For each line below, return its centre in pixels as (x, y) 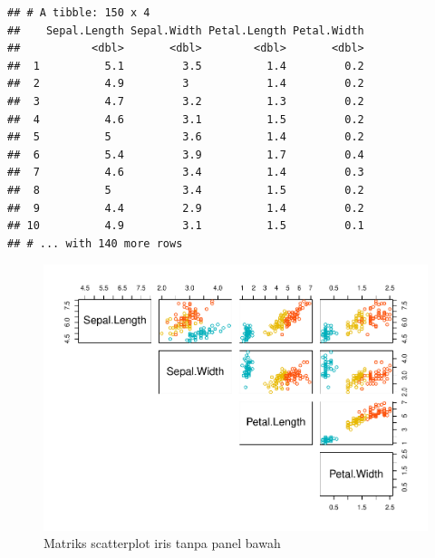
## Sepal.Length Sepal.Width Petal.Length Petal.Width (186, 30)
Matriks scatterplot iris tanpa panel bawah (162, 543)
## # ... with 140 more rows (95, 243)
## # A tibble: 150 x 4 (79, 13)
